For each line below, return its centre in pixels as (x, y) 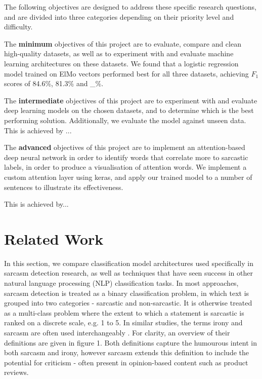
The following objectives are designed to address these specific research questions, (130, 7)
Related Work (54, 238)
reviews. (16, 372)
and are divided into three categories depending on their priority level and (119, 16)
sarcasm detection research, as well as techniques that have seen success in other (128, 273)
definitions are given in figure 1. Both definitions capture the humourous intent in (130, 342)
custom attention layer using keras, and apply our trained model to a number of (128, 177)
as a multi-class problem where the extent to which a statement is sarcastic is (124, 312)
